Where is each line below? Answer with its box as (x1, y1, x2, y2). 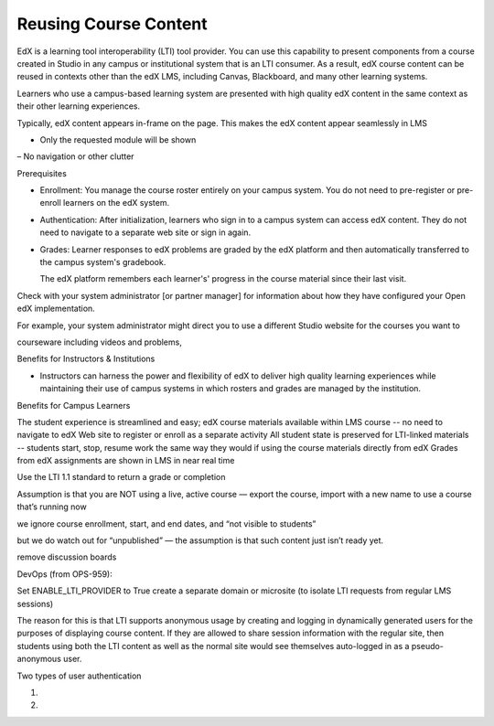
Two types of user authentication (16, 670, 142, 681)
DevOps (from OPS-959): (16, 568, 113, 580)
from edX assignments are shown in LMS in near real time (16, 455, 235, 466)
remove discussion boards (16, 551, 117, 562)
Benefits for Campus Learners (16, 400, 131, 411)
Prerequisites (16, 167, 68, 178)
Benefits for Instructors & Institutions (16, 353, 156, 365)
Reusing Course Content (16, 14, 208, 34)
